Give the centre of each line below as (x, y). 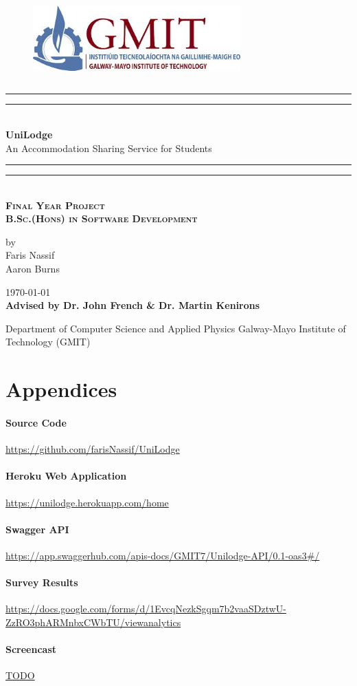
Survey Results (42, 582)
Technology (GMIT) (48, 342)
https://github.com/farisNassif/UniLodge (93, 449)
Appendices (61, 389)
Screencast (31, 649)
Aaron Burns (33, 269)
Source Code (36, 422)
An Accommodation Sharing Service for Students (109, 148)
